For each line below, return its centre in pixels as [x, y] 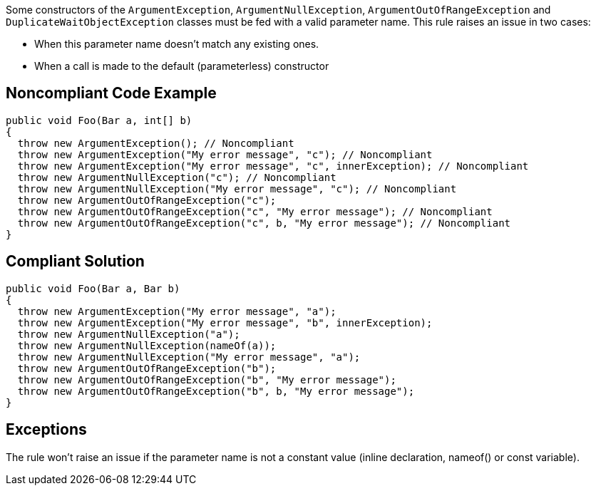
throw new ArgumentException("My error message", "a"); [177, 311]
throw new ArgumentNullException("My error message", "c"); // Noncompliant [237, 188]
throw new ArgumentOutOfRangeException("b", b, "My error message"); [216, 391]
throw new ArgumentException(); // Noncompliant [156, 143]
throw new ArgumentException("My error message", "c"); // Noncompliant [225, 154]
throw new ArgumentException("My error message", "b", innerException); [225, 322]
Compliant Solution [75, 262]
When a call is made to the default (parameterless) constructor [182, 66]
